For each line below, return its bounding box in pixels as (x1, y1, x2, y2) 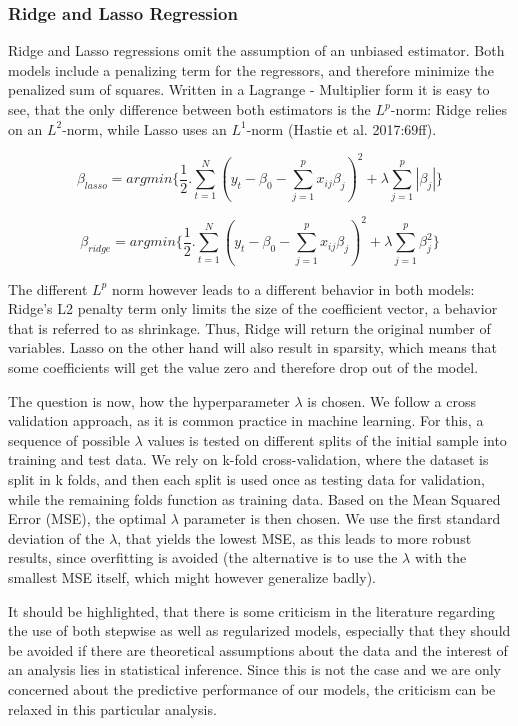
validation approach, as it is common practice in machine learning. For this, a (8, 410, 484, 431)
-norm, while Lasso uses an (62, 118, 227, 139)
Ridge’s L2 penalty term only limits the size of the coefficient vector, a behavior (8, 298, 498, 319)
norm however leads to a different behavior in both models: (111, 278, 475, 299)
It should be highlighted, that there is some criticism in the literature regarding (8, 600, 496, 621)
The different (8, 278, 88, 299)
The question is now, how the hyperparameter (8, 390, 290, 411)
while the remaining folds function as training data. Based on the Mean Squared (8, 488, 501, 509)
